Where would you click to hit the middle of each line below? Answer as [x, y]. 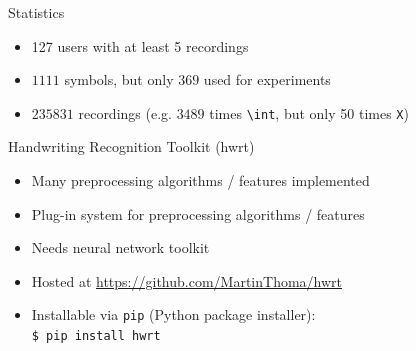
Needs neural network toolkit [120, 247]
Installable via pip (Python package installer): [173, 314]
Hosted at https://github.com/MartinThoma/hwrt [187, 280]
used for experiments [267, 79]
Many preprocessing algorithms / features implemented [200, 180]
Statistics [36, 12]
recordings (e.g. [125, 112]
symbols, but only [119, 79]
